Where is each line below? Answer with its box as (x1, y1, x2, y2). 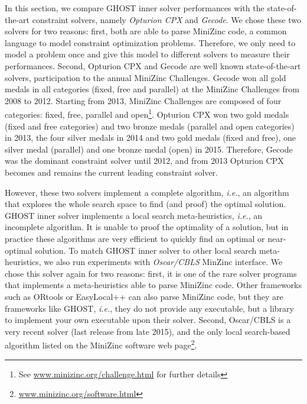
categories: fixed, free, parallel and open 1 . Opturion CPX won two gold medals (5, 106, 289, 120)
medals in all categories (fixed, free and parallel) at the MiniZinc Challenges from (5, 83, 299, 95)
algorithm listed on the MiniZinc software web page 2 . (5, 337, 197, 351)
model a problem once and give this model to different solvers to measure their (5, 48, 290, 60)
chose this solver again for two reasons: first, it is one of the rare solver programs (5, 267, 297, 279)
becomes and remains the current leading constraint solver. (5, 166, 218, 178)
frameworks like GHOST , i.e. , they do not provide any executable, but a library (5, 302, 294, 314)
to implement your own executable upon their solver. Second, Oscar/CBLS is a (5, 313, 291, 326)
